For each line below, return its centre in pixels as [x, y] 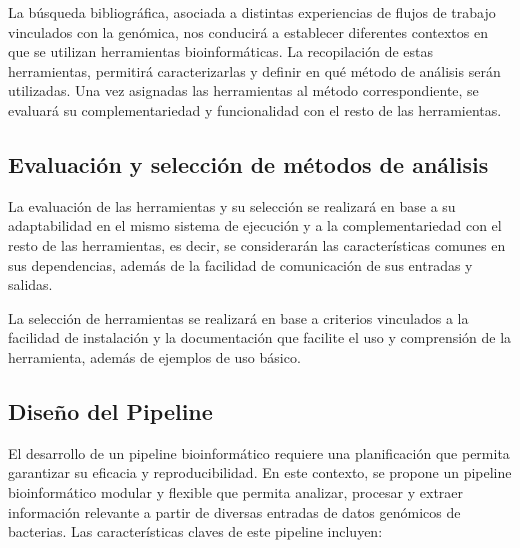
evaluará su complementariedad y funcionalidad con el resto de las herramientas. [255, 109]
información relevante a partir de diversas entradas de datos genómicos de [234, 511]
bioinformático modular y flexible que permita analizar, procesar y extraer [236, 491]
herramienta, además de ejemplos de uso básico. [154, 356]
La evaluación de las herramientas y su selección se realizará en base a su [232, 205]
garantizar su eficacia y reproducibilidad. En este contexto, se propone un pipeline [260, 472]
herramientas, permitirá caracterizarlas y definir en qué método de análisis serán [254, 70]
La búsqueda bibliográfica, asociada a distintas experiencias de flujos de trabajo [252, 12]
